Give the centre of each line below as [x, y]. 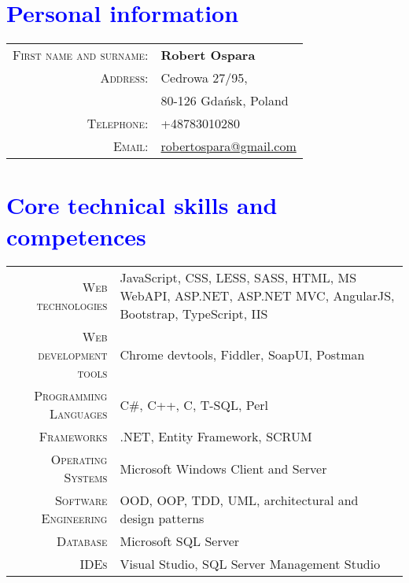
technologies [72, 304]
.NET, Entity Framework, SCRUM [216, 437]
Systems [86, 478]
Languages [78, 414]
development [73, 355]
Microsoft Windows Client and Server [223, 468]
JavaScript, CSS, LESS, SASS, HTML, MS [238, 278]
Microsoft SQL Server [180, 541]
